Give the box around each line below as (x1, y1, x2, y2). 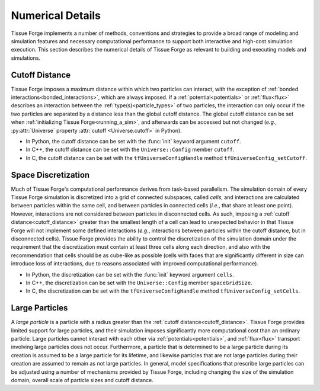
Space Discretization (11, 169, 90, 180)
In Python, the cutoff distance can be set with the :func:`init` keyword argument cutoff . (25, 137, 241, 145)
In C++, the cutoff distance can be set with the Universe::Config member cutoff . (25, 146, 235, 153)
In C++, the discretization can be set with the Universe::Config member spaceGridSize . (25, 279, 252, 286)
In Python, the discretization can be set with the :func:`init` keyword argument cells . (25, 271, 234, 278)
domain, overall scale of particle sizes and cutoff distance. (11, 376, 153, 383)
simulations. (11, 54, 41, 62)
